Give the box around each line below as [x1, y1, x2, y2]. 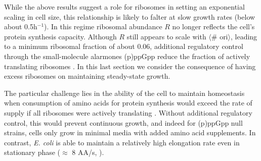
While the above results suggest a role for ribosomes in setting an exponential [4, 2, 245, 12]
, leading [230, 31, 257, 41]
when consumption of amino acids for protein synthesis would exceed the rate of [4, 97, 252, 108]
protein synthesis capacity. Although [4, 31, 117, 41]
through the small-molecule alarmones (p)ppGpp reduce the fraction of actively [4, 50, 250, 61]
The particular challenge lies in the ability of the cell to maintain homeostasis [4, 87, 245, 98]
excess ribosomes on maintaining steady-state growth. [4, 71, 170, 81]
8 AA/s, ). [72, 147, 104, 157]
